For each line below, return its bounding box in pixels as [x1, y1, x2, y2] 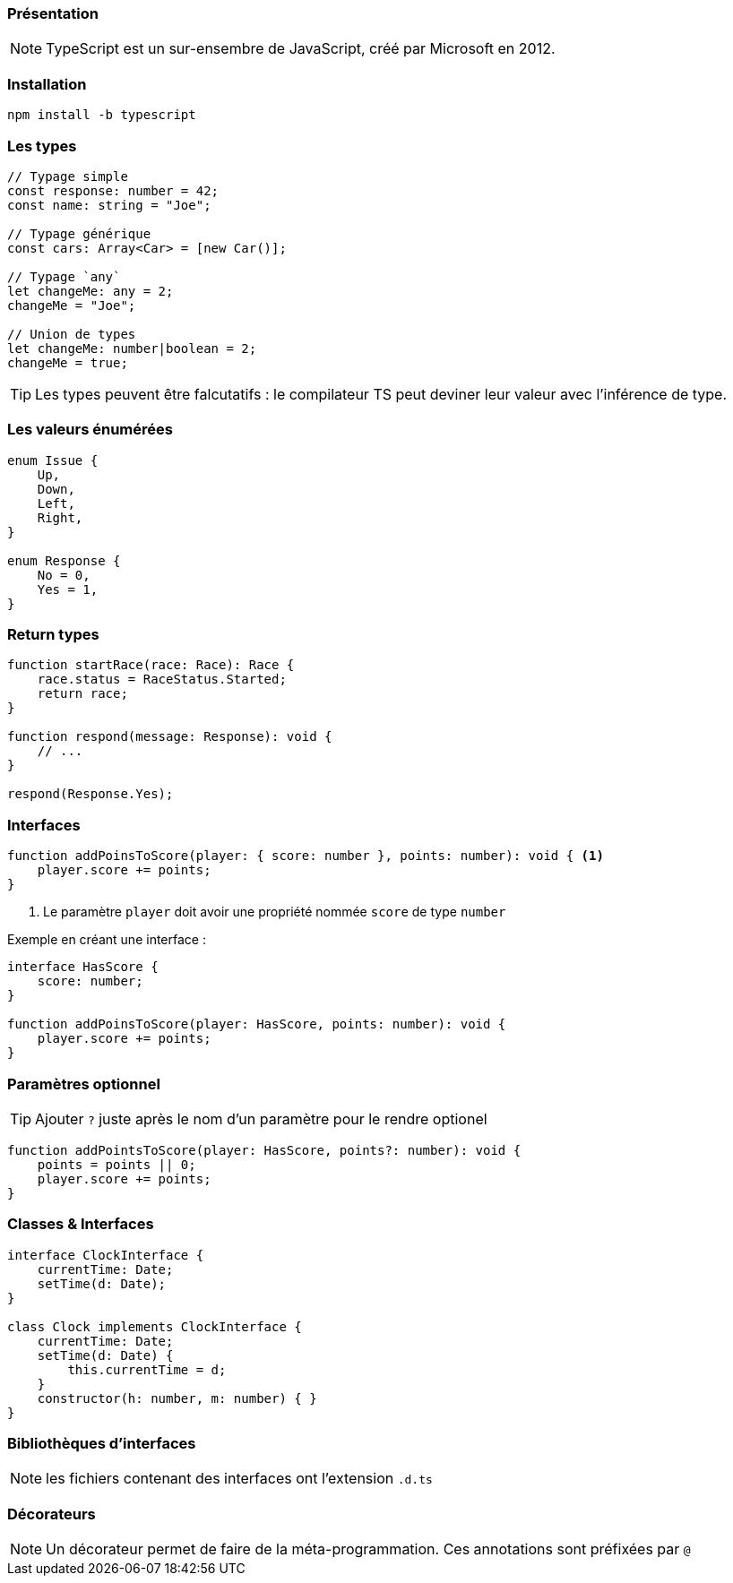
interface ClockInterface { [7, 1247, 204, 1262]
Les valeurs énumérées [7, 420, 173, 439]
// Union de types [7, 326, 136, 341]
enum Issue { [7, 452, 99, 468]
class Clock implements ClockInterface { [7, 1319, 302, 1334]
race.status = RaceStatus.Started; [37, 672, 287, 687]
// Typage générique [7, 226, 151, 241]
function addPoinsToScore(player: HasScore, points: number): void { [7, 1017, 506, 1032]
